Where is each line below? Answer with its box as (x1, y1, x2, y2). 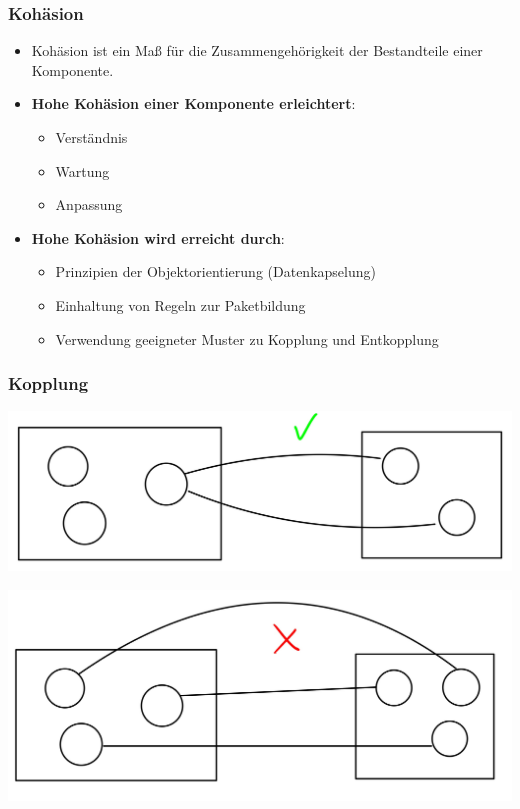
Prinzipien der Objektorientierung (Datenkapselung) (55, 261, 376, 282)
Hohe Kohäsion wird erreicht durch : (31, 227, 285, 248)
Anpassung (55, 194, 123, 215)
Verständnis (55, 127, 128, 147)
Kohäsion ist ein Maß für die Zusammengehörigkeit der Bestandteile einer (31, 40, 483, 61)
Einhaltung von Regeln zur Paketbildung (55, 294, 306, 315)
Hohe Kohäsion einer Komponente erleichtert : (31, 93, 356, 114)
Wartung (55, 160, 110, 181)
